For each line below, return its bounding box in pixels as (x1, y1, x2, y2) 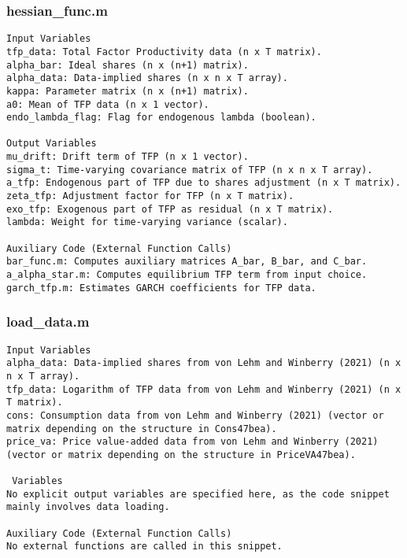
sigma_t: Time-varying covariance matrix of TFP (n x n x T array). (6, 164, 373, 176)
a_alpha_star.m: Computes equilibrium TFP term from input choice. (6, 269, 368, 281)
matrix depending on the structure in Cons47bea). (6, 423, 277, 434)
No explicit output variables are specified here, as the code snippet (6, 488, 390, 500)
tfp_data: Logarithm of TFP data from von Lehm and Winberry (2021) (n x (6, 383, 401, 395)
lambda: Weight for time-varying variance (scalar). (6, 216, 288, 228)
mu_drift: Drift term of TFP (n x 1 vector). (6, 151, 249, 163)
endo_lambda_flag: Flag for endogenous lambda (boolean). (6, 112, 316, 124)
